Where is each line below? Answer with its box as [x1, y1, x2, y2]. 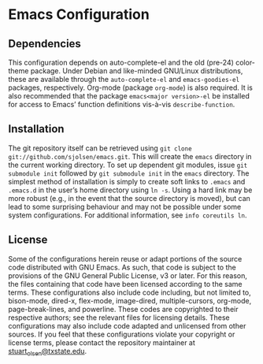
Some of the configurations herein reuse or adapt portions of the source [8, 254, 243, 263]
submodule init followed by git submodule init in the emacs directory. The [8, 168, 250, 178]
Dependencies [8, 37, 81, 50]
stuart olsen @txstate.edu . [8, 346, 87, 358]
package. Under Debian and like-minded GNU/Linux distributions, [30, 66, 243, 76]
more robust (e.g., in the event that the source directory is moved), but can [8, 193, 250, 202]
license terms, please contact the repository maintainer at [8, 337, 195, 347]
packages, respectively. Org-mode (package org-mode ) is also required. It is [8, 83, 254, 92]
